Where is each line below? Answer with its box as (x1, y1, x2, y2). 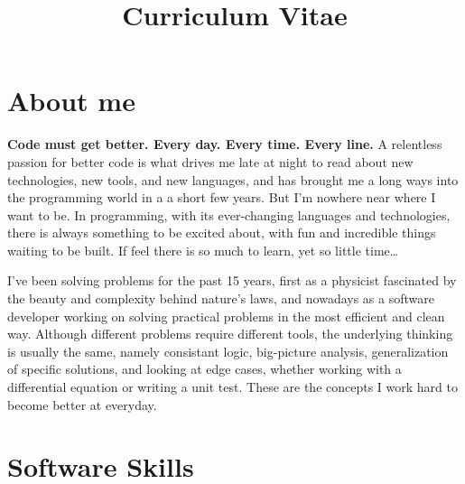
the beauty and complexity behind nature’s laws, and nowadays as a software (7, 289, 434, 308)
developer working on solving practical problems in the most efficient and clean (7, 306, 445, 325)
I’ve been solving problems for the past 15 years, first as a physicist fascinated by (7, 271, 457, 290)
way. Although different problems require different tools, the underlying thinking (7, 324, 453, 343)
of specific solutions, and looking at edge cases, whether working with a (7, 359, 402, 378)
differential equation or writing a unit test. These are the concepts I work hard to (7, 377, 458, 396)
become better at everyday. (7, 395, 157, 414)
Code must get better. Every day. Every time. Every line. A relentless (7, 135, 442, 154)
